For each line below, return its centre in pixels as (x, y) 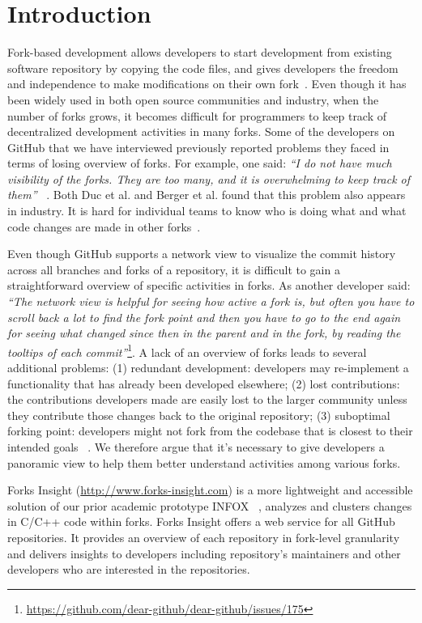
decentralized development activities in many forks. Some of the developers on (201, 131)
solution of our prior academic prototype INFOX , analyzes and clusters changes (210, 505)
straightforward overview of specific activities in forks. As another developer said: (209, 285)
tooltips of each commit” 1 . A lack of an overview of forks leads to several (187, 350)
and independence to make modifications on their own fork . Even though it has (207, 84)
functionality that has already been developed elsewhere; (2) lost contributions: (204, 383)
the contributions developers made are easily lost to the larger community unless (207, 399)
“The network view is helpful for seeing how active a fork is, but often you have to (211, 301)
